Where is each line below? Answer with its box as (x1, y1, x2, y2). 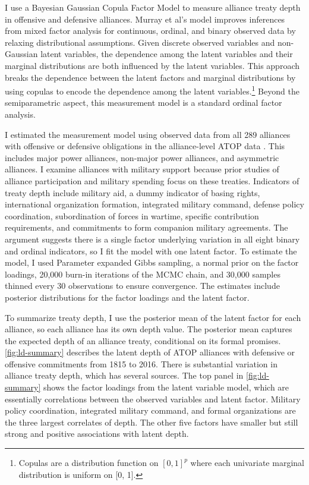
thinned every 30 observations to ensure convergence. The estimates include (5, 279, 280, 292)
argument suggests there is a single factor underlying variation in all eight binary (5, 232, 300, 245)
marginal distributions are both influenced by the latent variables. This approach (5, 59, 300, 71)
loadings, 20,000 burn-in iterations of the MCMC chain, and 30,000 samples (5, 267, 280, 280)
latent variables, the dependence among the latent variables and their (40, 48, 293, 60)
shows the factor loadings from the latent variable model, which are (43, 381, 289, 393)
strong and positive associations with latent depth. (5, 427, 189, 440)
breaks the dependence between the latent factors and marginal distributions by (5, 71, 296, 83)
